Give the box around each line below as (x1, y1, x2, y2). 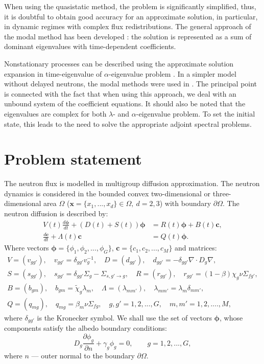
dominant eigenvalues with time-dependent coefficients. (4, 41, 176, 52)
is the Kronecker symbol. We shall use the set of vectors (37, 312, 212, 323)
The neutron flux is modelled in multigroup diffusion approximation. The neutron (4, 178, 260, 189)
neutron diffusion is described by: (4, 208, 108, 219)
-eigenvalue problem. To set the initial (136, 108, 255, 119)
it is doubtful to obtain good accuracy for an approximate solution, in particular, (4, 11, 258, 21)
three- (212, 188, 231, 198)
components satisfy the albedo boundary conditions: (4, 323, 167, 333)
